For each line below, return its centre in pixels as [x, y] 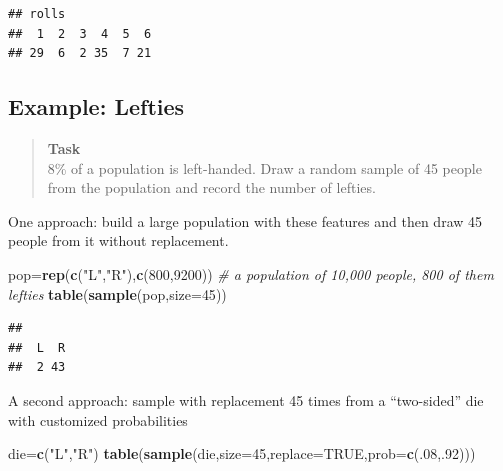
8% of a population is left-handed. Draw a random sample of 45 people [264, 167]
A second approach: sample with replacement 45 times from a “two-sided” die [246, 399]
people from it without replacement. [118, 240]
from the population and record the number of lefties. [211, 187]
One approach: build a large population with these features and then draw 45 [245, 220]
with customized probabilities [98, 419]
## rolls [37, 14]
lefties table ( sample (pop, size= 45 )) [117, 293]
